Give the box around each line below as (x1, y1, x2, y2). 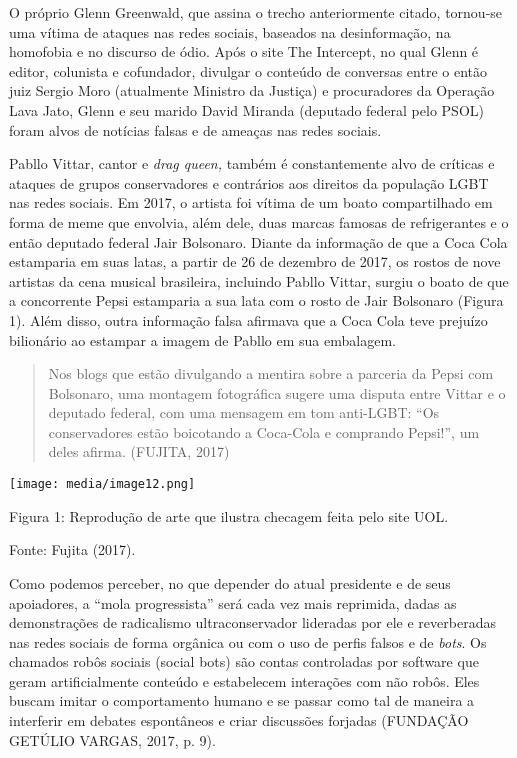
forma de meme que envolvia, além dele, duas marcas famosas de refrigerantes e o (9, 211, 509, 232)
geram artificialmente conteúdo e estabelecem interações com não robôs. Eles (9, 670, 480, 691)
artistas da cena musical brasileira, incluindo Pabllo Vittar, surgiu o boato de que (9, 270, 509, 291)
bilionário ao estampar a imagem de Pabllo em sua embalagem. (9, 329, 396, 350)
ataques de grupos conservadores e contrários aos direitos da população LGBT (9, 172, 489, 193)
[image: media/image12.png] (9, 477, 196, 492)
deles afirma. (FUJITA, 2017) (48, 441, 230, 462)
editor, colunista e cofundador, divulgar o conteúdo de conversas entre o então (9, 60, 487, 81)
